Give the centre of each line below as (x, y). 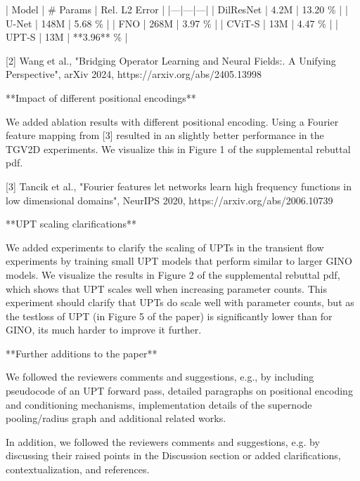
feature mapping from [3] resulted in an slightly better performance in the (165, 135)
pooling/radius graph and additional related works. (116, 418)
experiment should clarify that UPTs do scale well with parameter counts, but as (180, 302)
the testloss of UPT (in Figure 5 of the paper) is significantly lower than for (169, 316)
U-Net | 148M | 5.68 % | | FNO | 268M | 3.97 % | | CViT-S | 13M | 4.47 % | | (172, 23)
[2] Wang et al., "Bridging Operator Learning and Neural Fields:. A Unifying (171, 60)
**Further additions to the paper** (82, 353)
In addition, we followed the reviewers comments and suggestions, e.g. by (163, 441)
